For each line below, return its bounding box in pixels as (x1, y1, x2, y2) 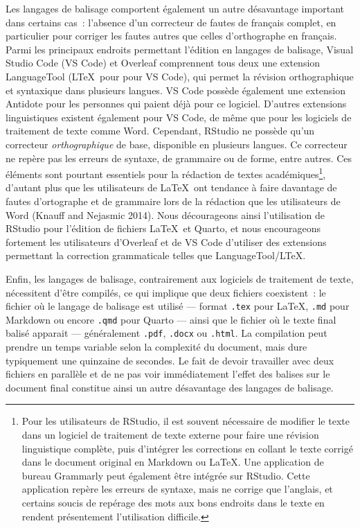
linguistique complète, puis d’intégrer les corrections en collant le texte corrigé (21, 441, 353, 455)
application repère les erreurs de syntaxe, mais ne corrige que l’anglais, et (21, 482, 333, 496)
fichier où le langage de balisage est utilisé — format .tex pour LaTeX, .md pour (6, 299, 350, 313)
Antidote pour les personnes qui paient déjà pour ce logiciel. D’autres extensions (6, 96, 347, 111)
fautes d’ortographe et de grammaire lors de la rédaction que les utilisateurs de (6, 193, 341, 208)
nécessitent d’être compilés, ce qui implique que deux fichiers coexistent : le (6, 285, 326, 299)
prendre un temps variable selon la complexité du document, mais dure (6, 340, 307, 354)
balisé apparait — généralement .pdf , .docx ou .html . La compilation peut (6, 326, 327, 340)
